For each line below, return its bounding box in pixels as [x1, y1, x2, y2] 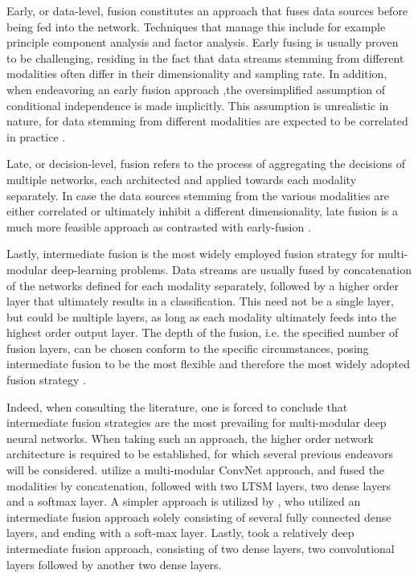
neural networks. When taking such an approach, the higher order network [6, 429, 375, 446]
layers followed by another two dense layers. [6, 555, 222, 572]
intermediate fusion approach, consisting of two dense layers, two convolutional [6, 540, 395, 556]
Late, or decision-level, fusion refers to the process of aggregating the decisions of [6, 155, 405, 172]
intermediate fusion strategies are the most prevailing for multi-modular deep [6, 414, 387, 431]
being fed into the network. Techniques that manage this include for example [6, 18, 386, 35]
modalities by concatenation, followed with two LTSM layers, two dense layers [6, 477, 391, 494]
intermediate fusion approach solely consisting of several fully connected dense [6, 508, 391, 525]
